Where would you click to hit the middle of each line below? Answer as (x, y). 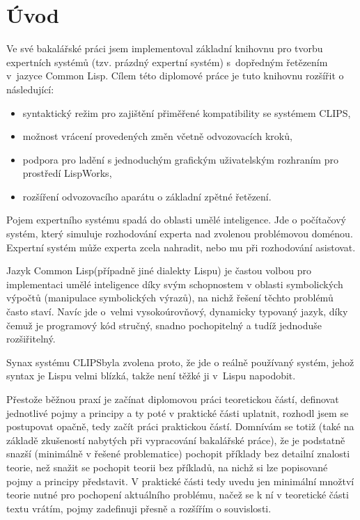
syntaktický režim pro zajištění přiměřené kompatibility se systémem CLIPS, (187, 112)
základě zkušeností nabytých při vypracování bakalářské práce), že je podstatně (176, 440)
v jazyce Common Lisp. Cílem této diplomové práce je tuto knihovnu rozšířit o (175, 76)
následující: (30, 89)
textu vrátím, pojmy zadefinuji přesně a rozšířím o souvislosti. (139, 508)
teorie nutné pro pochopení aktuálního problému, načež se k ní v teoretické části (178, 495)
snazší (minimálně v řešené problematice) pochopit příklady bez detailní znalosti (178, 454)
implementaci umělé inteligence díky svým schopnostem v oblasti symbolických (175, 284)
